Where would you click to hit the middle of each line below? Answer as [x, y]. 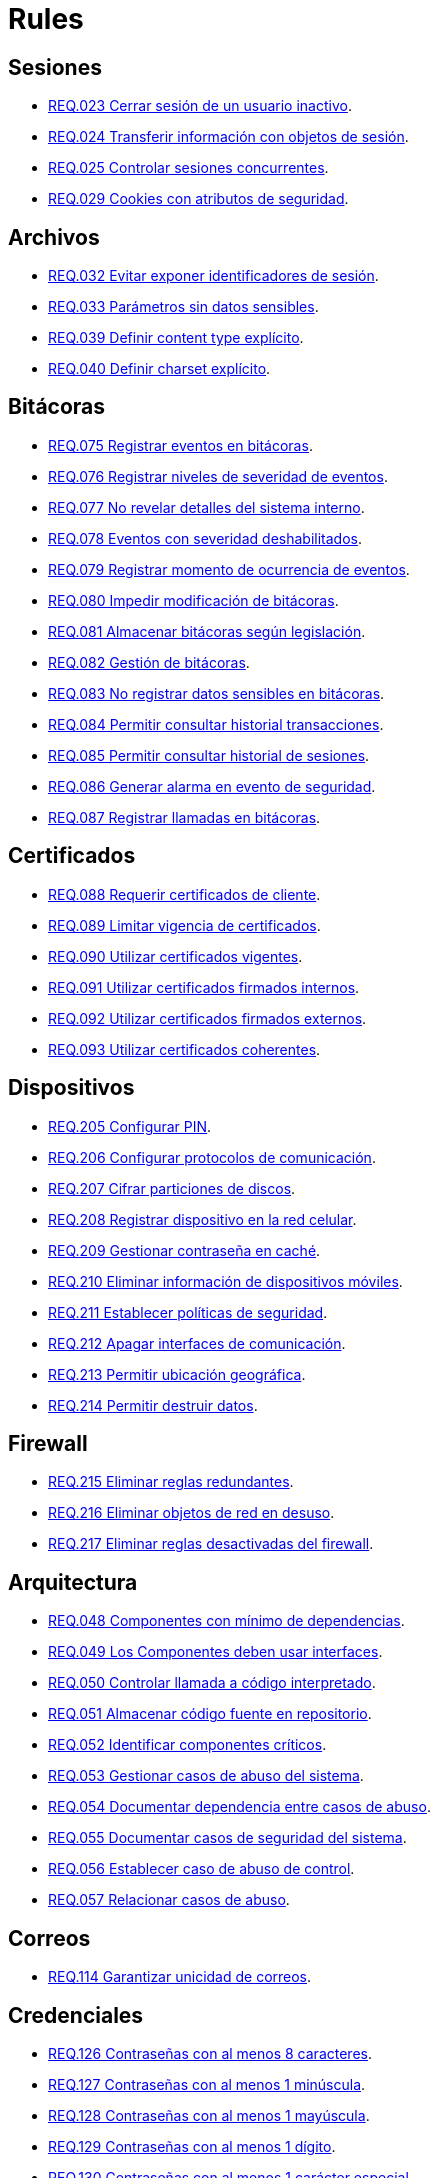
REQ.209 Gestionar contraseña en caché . [184, 1250]
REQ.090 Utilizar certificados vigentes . [175, 956]
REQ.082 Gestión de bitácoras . [149, 662]
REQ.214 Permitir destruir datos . [153, 1405]
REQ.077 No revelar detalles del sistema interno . [206, 507]
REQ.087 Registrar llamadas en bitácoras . [184, 817]
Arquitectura [73, 1582]
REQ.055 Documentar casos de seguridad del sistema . [227, 1838]
